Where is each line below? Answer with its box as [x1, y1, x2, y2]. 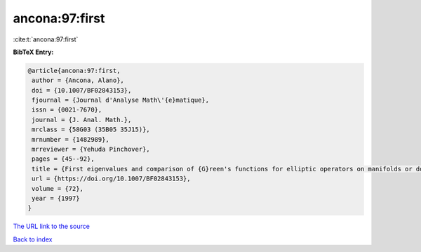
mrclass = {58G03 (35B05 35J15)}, [32, 126, 150, 133]
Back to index [13, 235, 53, 244]
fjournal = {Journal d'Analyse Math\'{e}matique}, [32, 96, 210, 105]
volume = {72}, [32, 185, 84, 192]
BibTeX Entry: [13, 48, 54, 56]
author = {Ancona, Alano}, [32, 77, 124, 84]
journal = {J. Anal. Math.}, [32, 116, 132, 124]
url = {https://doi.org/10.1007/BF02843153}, [32, 175, 191, 183]
